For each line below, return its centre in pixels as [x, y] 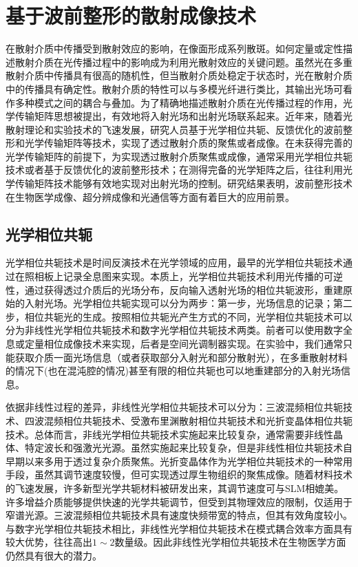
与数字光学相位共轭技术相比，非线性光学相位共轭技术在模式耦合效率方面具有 [179, 528]
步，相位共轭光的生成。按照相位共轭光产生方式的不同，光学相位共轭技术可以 [179, 316]
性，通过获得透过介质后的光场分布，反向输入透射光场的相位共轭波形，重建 [174, 289]
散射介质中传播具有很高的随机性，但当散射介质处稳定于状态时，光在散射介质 [179, 75]
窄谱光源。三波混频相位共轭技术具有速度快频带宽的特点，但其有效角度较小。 [179, 515]
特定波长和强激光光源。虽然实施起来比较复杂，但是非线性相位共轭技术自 [188, 448]
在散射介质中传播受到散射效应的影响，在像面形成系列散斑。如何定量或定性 [174, 49]
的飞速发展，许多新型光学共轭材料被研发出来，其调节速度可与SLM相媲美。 [175, 488]
